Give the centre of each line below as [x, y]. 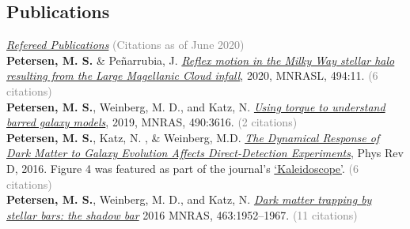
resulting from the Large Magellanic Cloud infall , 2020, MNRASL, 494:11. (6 [192, 75]
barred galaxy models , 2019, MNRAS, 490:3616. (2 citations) [152, 122]
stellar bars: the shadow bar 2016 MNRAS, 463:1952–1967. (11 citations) [182, 214]
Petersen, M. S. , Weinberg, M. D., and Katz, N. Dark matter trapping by [189, 199]
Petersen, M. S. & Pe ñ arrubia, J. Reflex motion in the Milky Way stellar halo [201, 60]
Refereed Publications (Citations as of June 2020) [125, 45]
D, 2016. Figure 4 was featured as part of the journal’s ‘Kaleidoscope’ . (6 [182, 168]
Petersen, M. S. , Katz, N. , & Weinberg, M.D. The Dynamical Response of [193, 137]
